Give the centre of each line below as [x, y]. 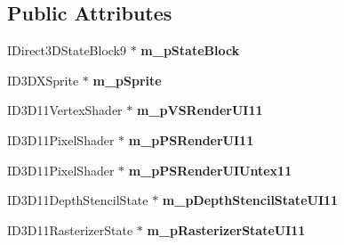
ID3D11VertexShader [65, 110]
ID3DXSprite [43, 80]
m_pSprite [127, 80]
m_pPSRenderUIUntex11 [210, 170]
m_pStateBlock [190, 50]
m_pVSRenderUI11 [200, 110]
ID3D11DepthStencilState [78, 200]
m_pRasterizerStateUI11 [226, 229]
